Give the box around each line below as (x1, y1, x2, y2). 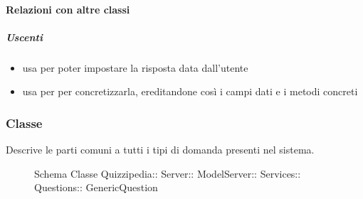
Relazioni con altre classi (6, 1, 130, 16)
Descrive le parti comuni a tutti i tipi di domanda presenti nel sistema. (6, 142, 315, 157)
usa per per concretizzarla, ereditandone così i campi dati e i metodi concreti (22, 84, 358, 99)
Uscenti (6, 29, 43, 44)
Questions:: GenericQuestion (34, 180, 158, 195)
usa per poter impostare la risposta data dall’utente (22, 60, 248, 75)
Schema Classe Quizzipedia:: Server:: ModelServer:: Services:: (34, 166, 301, 181)
